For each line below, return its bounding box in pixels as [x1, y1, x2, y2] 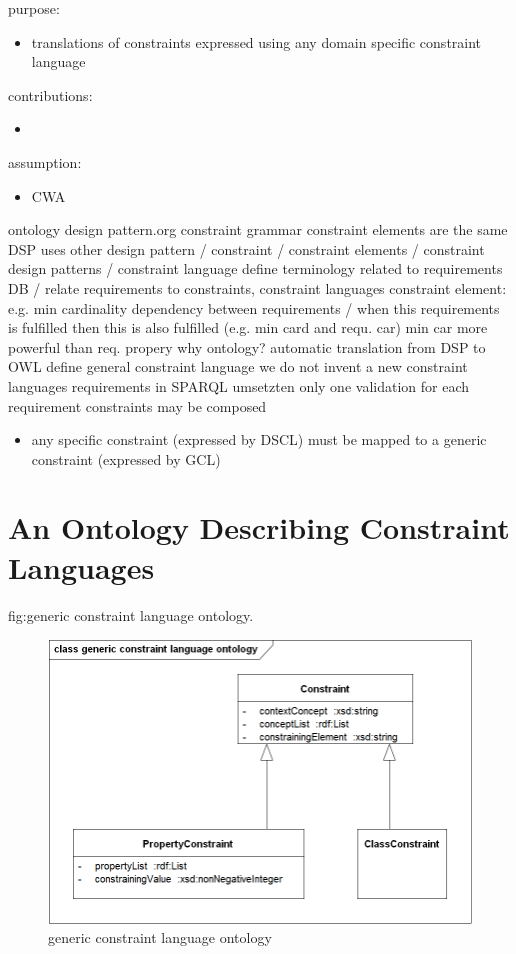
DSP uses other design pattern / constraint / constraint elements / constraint [8, 238, 485, 259]
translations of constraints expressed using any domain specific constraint [31, 31, 482, 52]
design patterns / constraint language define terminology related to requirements [8, 258, 503, 279]
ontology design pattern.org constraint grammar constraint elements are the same [8, 219, 508, 240]
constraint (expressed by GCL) [31, 448, 221, 469]
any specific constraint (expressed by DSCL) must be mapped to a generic [31, 429, 487, 450]
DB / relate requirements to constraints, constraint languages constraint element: [8, 277, 507, 298]
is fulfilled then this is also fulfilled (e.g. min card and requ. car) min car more [8, 317, 488, 338]
